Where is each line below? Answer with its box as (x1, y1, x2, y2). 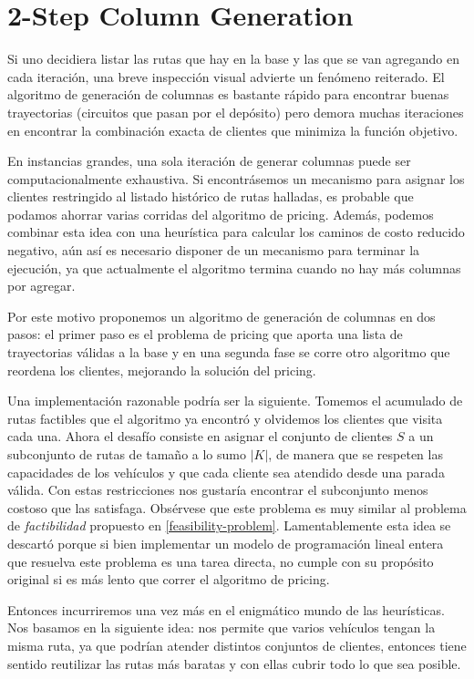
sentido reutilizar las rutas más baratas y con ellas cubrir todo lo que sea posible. (7, 653, 461, 673)
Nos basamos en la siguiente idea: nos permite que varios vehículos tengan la (7, 618, 436, 637)
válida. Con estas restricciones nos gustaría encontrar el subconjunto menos (7, 480, 428, 499)
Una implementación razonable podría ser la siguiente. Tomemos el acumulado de (7, 391, 463, 410)
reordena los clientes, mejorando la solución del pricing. (7, 360, 316, 379)
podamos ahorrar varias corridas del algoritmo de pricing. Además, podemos (7, 204, 434, 223)
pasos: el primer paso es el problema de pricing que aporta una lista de (7, 324, 403, 344)
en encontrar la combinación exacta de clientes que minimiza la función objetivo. (7, 120, 459, 139)
